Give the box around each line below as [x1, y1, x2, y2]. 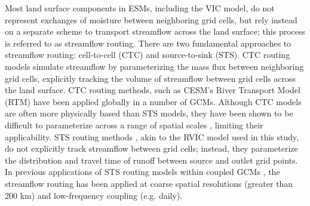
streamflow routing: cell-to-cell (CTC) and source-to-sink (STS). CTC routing [5, 48, 290, 61]
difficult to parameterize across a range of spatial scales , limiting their [5, 118, 263, 131]
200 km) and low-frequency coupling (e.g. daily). [5, 189, 183, 201]
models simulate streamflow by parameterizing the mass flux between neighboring [5, 60, 304, 72]
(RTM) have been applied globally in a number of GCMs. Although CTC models [5, 95, 302, 107]
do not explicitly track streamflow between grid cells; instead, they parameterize [5, 142, 298, 155]
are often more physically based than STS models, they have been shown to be [5, 107, 293, 119]
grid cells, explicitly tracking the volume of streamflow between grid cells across [5, 72, 296, 84]
